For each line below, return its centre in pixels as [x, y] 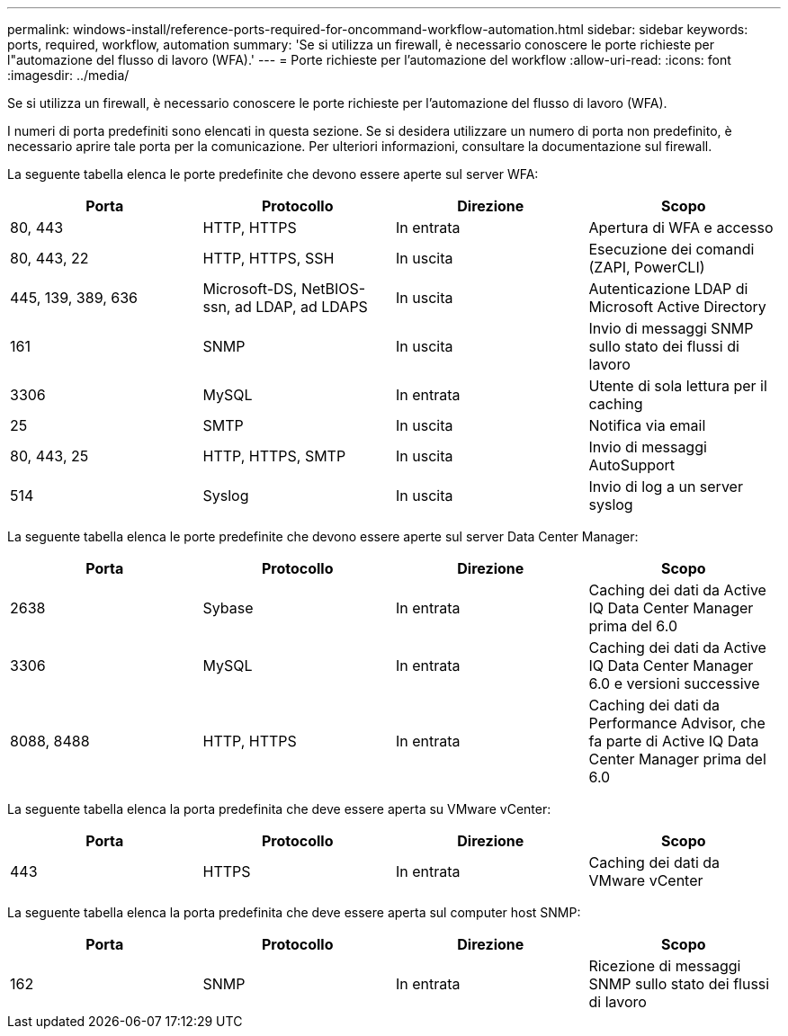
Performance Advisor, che [677, 723]
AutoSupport [632, 465]
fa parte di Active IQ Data [674, 741]
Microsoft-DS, [250, 289]
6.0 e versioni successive [674, 683]
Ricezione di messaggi [665, 966]
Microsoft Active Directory [677, 307]
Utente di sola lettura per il [678, 386]
